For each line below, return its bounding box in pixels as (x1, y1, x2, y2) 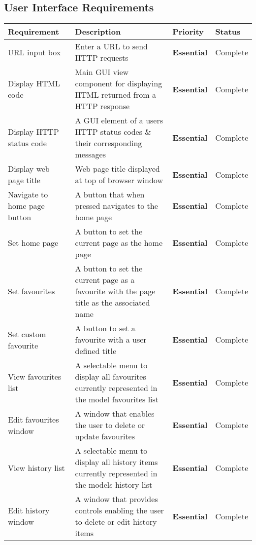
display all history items (75, 456, 158, 468)
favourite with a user (75, 334, 147, 346)
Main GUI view (75, 66, 129, 78)
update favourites (75, 430, 135, 442)
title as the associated (75, 297, 150, 309)
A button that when (75, 189, 145, 200)
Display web (8, 163, 50, 175)
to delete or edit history (75, 516, 157, 528)
